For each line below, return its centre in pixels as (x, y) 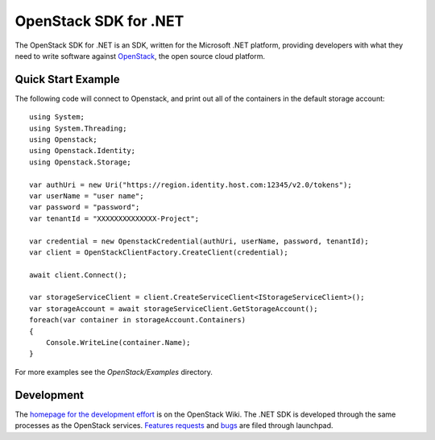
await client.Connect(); (78, 275)
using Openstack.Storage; (81, 162)
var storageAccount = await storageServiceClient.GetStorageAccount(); (174, 309)
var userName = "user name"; (87, 196)
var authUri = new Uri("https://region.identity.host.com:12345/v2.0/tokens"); (191, 185)
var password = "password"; (85, 207)
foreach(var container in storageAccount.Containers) (137, 320)
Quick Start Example (67, 79)
